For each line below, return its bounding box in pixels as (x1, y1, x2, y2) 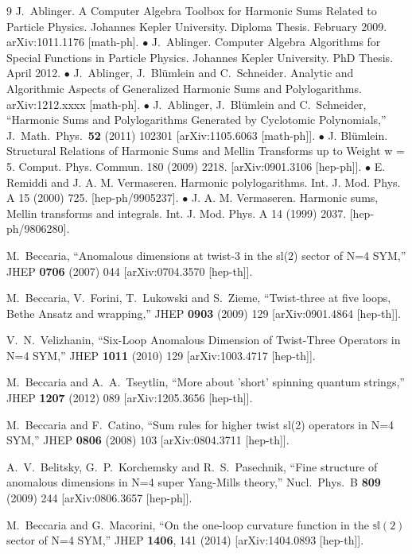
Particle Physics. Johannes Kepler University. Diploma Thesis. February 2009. (6, 17, 387, 34)
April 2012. (6, 64, 61, 81)
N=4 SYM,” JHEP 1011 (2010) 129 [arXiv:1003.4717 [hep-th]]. (6, 347, 316, 363)
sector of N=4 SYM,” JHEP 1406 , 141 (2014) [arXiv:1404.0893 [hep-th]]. (6, 532, 364, 548)
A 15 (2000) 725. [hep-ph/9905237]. (6, 189, 179, 206)
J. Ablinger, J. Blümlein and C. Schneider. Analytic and (73, 64, 354, 81)
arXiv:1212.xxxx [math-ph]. (6, 95, 141, 112)
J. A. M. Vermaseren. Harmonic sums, (191, 189, 379, 206)
